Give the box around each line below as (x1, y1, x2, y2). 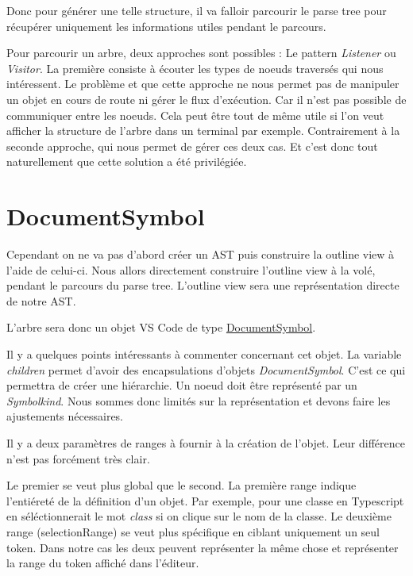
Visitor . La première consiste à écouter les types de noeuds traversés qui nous (6, 60, 384, 76)
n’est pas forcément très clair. (6, 450, 150, 467)
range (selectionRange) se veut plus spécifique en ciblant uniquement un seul (6, 523, 380, 540)
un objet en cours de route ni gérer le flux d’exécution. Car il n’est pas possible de (6, 90, 407, 107)
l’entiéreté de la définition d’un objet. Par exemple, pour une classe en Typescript (6, 492, 404, 509)
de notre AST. (6, 292, 76, 309)
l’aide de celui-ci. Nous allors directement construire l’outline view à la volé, (6, 261, 376, 278)
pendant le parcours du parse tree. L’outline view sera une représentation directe (6, 277, 399, 294)
